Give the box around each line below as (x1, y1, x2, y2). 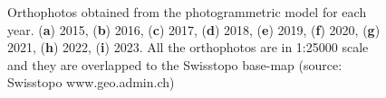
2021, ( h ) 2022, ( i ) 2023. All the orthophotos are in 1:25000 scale (7, 38, 369, 57)
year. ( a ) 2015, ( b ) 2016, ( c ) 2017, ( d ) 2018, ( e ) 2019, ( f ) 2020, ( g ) (7, 20, 381, 39)
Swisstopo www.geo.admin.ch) (7, 73, 175, 92)
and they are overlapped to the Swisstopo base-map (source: (7, 55, 343, 74)
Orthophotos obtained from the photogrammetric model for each (7, 3, 367, 21)
